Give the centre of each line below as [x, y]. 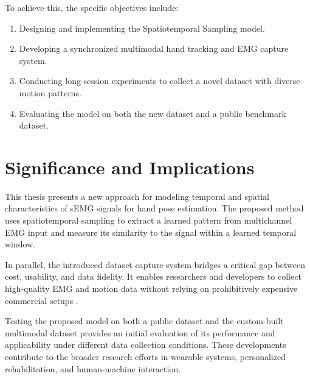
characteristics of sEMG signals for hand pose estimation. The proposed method [154, 208]
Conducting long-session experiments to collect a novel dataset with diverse [160, 81]
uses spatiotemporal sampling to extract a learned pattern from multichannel [149, 220]
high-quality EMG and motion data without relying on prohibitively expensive [151, 289]
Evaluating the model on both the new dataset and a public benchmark [153, 113]
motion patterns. [50, 92]
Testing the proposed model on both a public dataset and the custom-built [144, 321]
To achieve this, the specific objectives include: [92, 7]
